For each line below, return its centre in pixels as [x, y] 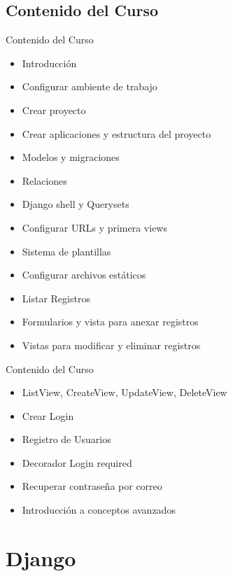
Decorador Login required [77, 462]
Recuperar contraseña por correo [92, 486]
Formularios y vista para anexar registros [110, 322]
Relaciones [44, 180]
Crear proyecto [54, 110]
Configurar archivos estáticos [84, 275]
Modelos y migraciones [71, 157]
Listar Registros [56, 298]
